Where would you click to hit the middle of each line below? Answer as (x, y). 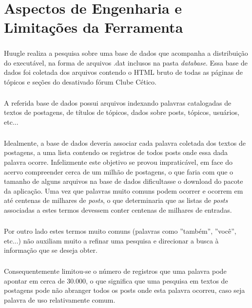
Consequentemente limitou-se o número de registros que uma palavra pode (115, 271)
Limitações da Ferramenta (94, 27)
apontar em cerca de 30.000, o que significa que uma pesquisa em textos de (116, 280)
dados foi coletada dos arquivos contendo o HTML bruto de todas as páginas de (123, 72)
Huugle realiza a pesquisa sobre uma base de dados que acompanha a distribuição (126, 53)
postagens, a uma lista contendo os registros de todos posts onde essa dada (116, 152)
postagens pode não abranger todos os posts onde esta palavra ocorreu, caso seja (125, 290)
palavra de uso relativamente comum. (60, 299)
